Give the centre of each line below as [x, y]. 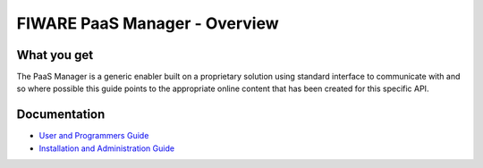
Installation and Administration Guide [106, 148]
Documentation [61, 115]
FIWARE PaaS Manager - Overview [148, 23]
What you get [55, 55]
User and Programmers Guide [94, 136]
